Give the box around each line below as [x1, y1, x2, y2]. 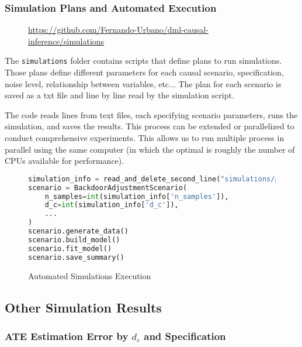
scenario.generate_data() [28, 227, 129, 236]
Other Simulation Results [5, 298, 162, 316]
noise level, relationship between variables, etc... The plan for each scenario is [5, 77, 282, 90]
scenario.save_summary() [28, 253, 124, 262]
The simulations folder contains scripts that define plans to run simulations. [5, 54, 282, 67]
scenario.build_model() [28, 235, 120, 244]
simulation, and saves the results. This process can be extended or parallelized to [5, 120, 294, 132]
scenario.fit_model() [28, 244, 112, 253]
